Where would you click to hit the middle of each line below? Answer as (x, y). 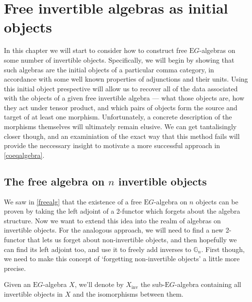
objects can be (217, 201)
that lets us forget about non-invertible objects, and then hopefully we (132, 240)
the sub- (153, 284)
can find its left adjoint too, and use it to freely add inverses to (98, 249)
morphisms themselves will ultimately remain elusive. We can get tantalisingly (120, 126)
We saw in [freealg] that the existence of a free (73, 201)
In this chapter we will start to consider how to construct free (96, 50)
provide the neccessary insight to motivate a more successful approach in (112, 145)
